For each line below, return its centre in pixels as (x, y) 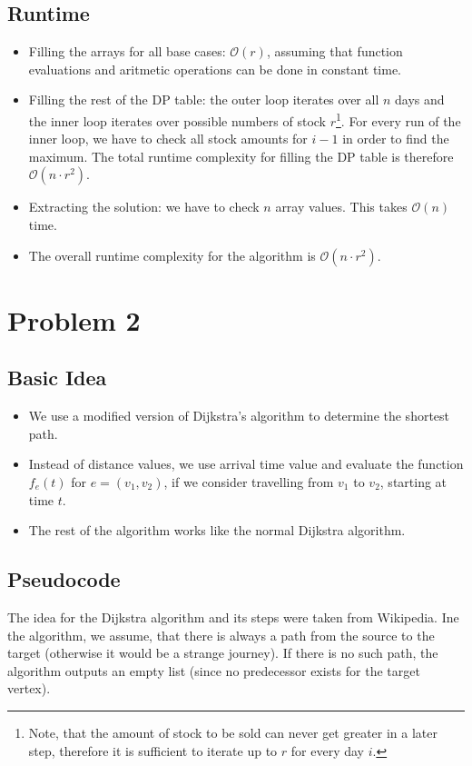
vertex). (29, 688)
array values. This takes (341, 207)
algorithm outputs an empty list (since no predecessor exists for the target (214, 670)
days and (420, 99)
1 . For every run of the (398, 119)
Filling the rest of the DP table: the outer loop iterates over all (204, 99)
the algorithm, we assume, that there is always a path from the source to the (221, 635)
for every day (327, 750)
